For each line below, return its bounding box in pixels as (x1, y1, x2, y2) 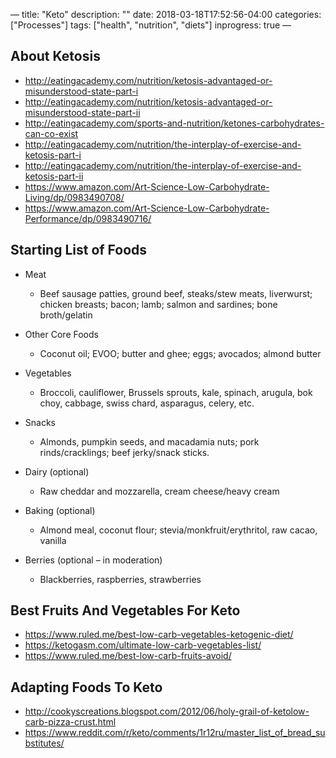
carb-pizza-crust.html (24, 716, 117, 728)
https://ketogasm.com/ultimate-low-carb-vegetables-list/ (24, 639, 262, 651)
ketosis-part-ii (24, 170, 84, 182)
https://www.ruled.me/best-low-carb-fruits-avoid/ (24, 650, 232, 662)
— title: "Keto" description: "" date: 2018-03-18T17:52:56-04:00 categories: (10, 9, 322, 20)
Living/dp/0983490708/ (24, 191, 125, 203)
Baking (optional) (24, 504, 96, 516)
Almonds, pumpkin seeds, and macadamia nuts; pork (39, 435, 260, 448)
